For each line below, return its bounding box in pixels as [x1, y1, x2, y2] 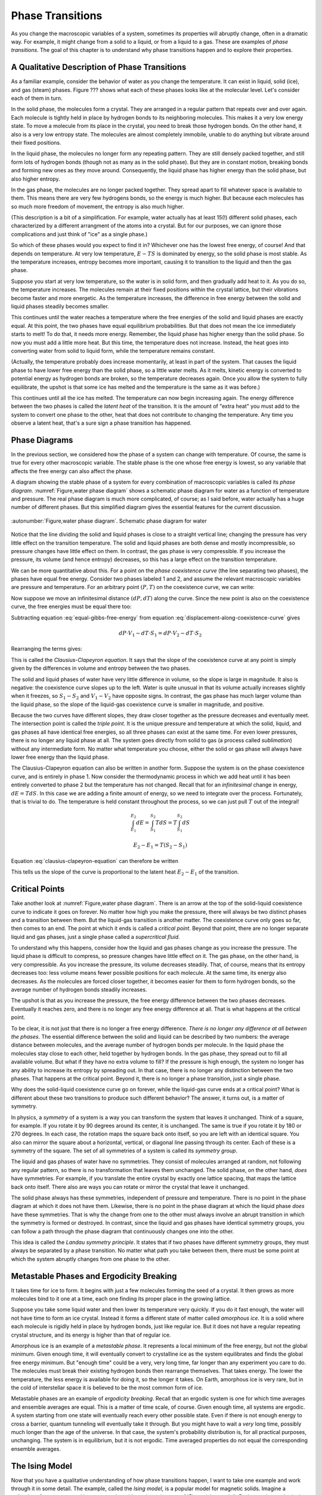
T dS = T [155, 819, 178, 826]
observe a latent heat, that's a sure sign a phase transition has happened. [11, 419, 192, 427]
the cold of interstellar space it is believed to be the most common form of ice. [11, 1384, 203, 1391]
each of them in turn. [11, 94, 63, 102]
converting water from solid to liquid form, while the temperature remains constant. [11, 347, 215, 354]
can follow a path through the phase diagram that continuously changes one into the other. [11, 1228, 234, 1235]
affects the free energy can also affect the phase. [11, 467, 133, 475]
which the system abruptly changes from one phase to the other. [11, 1255, 170, 1262]
